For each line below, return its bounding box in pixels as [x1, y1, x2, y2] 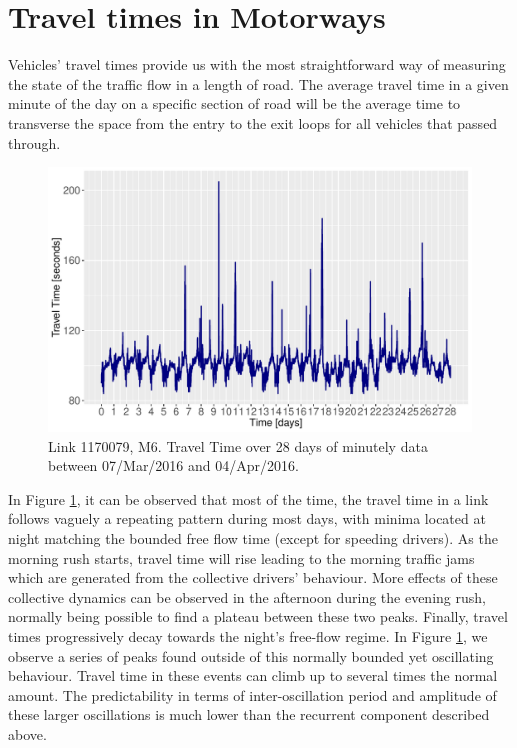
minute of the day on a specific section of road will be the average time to [8, 93, 461, 114]
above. [8, 724, 47, 744]
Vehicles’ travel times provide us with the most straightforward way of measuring [8, 54, 506, 75]
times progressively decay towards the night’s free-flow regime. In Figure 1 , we [8, 626, 488, 647]
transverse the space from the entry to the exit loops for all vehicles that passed [8, 112, 498, 133]
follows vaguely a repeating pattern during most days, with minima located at [8, 508, 486, 529]
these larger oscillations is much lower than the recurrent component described [8, 704, 490, 725]
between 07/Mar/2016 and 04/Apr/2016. [48, 455, 299, 476]
